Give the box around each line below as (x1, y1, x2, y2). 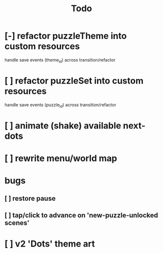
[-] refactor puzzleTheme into (4, 30, 127, 42)
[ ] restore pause (4, 194, 56, 203)
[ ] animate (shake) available (4, 120, 122, 131)
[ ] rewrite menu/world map (4, 152, 118, 164)
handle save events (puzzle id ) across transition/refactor (4, 102, 117, 109)
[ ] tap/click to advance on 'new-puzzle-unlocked (4, 211, 158, 219)
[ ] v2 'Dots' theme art (4, 238, 95, 249)
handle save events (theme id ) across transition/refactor (4, 57, 116, 64)
